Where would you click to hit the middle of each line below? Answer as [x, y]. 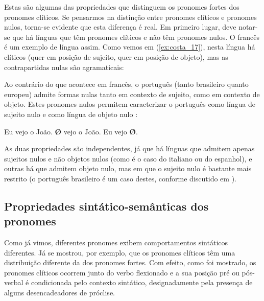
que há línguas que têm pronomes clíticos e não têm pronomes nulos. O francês [136, 37]
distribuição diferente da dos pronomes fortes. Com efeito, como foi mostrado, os [130, 262]
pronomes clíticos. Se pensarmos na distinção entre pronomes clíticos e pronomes [130, 17]
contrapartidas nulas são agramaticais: [64, 67]
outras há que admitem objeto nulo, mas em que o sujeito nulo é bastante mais [128, 168]
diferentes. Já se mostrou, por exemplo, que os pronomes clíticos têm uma [120, 252]
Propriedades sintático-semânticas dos [106, 206]
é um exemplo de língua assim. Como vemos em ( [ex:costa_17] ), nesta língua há [130, 47]
